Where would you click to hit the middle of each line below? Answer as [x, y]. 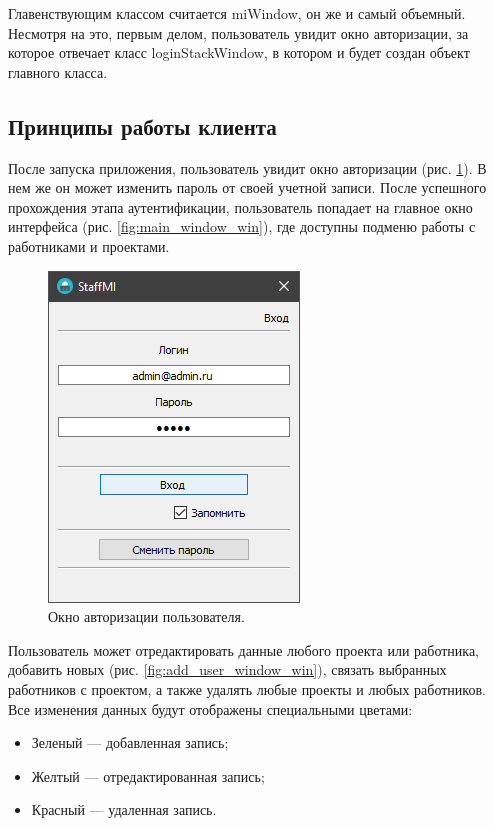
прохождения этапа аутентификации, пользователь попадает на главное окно [240, 206]
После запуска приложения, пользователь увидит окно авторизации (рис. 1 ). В [247, 167]
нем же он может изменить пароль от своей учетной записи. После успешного [247, 187]
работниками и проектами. [89, 245]
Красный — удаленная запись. [124, 809]
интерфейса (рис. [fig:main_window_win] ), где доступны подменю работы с [242, 226]
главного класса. [58, 71]
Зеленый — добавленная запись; [130, 742]
